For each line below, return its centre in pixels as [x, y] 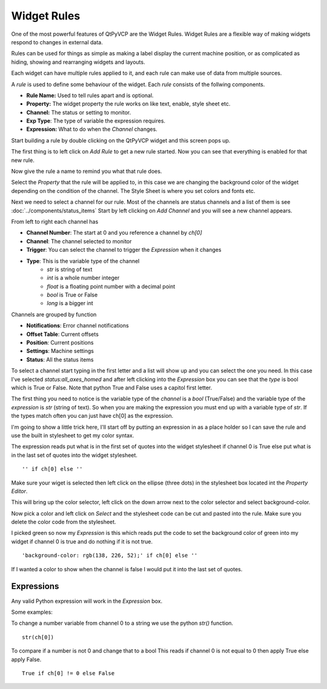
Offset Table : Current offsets [63, 334]
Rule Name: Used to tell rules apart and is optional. [90, 95]
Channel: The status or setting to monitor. [79, 112]
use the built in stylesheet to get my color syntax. [73, 435]
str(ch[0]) [38, 637]
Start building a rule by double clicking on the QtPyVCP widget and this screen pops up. [121, 140]
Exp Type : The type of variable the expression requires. [96, 121]
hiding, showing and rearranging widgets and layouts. [78, 62]
